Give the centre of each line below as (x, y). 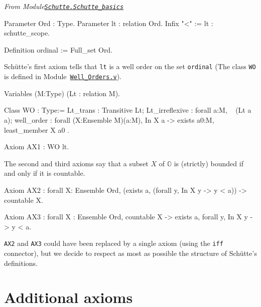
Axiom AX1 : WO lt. (37, 146)
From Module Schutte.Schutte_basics (64, 6)
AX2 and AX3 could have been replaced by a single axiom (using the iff (114, 243)
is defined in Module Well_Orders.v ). (63, 76)
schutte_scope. (27, 33)
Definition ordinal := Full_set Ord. (58, 49)
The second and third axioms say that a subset (76, 163)
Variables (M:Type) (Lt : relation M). (62, 93)
